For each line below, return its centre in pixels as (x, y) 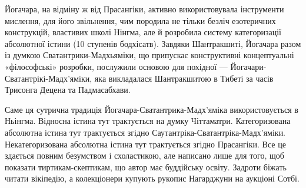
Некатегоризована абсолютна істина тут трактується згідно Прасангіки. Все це (145, 144)
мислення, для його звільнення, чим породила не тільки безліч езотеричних (140, 20)
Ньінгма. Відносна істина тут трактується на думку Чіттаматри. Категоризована (148, 121)
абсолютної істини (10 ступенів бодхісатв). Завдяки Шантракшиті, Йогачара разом (153, 43)
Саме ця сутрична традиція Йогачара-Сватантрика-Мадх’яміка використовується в (152, 109)
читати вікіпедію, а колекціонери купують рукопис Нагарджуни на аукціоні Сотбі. (152, 178)
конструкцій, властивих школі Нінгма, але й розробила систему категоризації (143, 32)
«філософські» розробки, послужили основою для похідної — (116, 66)
